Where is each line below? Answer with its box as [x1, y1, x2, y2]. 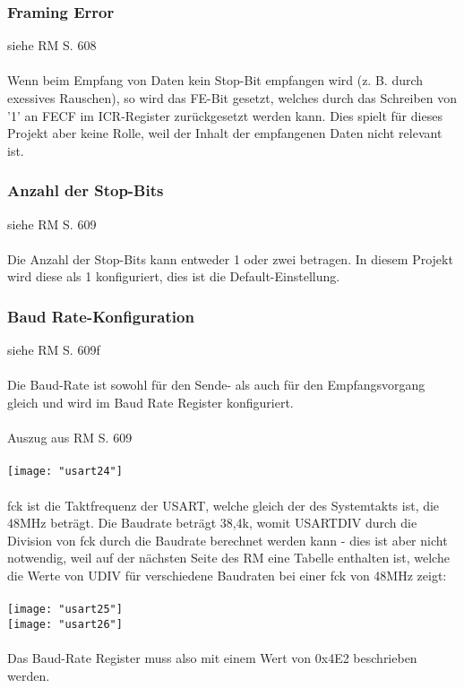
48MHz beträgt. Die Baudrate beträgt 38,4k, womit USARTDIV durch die [7, 513, 417, 532]
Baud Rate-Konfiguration [7, 305, 194, 327]
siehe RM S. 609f [7, 340, 100, 359]
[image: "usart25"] [7, 603, 123, 616]
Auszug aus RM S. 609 [7, 428, 133, 447]
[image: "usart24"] [7, 465, 123, 478]
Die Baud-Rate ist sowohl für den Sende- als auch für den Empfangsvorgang [7, 375, 425, 394]
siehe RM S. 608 [7, 36, 97, 55]
